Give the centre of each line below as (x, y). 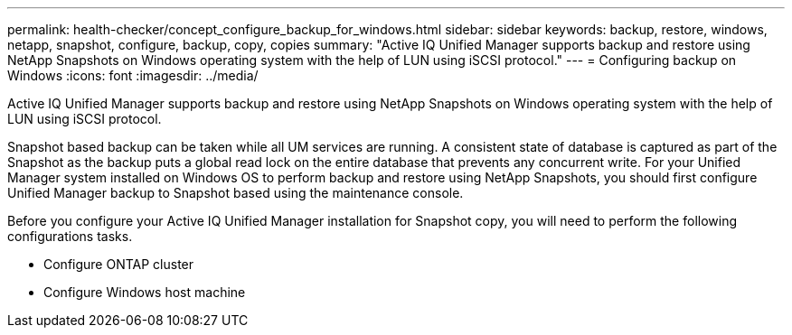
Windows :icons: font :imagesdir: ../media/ (133, 75)
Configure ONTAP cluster (119, 264)
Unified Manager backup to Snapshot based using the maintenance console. (236, 193)
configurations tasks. (70, 236)
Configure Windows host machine (145, 292)
